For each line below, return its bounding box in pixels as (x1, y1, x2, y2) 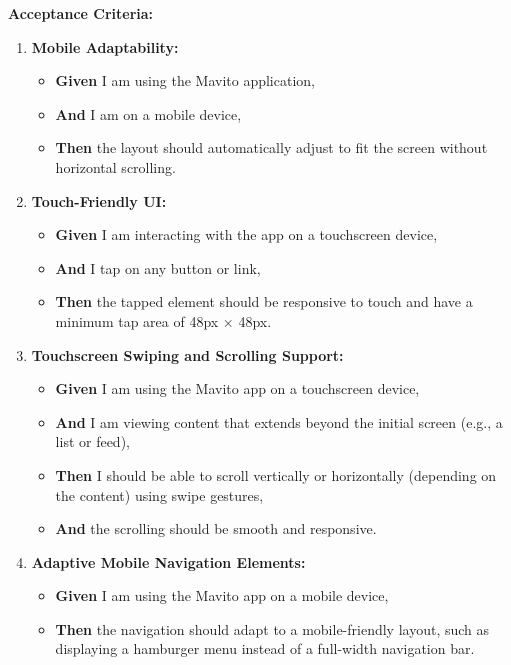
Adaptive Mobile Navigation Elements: (31, 551, 306, 572)
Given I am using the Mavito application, (55, 70, 315, 91)
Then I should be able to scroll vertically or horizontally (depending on (55, 464, 497, 485)
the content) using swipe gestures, (55, 484, 264, 505)
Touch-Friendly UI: (31, 190, 167, 211)
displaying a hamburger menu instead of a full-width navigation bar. (55, 638, 475, 659)
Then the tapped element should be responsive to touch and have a (55, 291, 473, 312)
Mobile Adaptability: (31, 36, 179, 57)
